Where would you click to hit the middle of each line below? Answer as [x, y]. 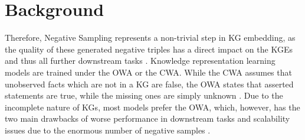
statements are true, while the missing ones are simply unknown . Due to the [144, 95]
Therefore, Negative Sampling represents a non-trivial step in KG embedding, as [150, 38]
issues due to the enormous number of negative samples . [108, 130]
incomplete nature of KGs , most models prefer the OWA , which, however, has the [152, 107]
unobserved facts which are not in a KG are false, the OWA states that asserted [149, 84]
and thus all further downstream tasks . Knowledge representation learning [140, 61]
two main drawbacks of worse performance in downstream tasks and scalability [147, 118]
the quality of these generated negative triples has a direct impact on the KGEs [149, 49]
